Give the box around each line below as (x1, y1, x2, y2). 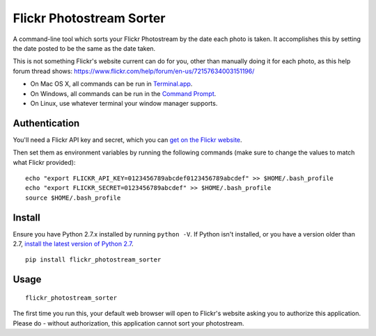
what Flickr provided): (13, 158, 76, 166)
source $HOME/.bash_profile (25, 193, 121, 202)
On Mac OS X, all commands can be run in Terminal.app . (30, 80, 193, 88)
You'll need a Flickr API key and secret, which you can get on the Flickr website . (13, 136, 243, 144)
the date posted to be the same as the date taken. (13, 44, 156, 52)
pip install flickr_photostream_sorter (25, 256, 162, 264)
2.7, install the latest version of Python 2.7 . (13, 240, 134, 248)
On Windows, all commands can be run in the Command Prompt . (30, 89, 217, 97)
